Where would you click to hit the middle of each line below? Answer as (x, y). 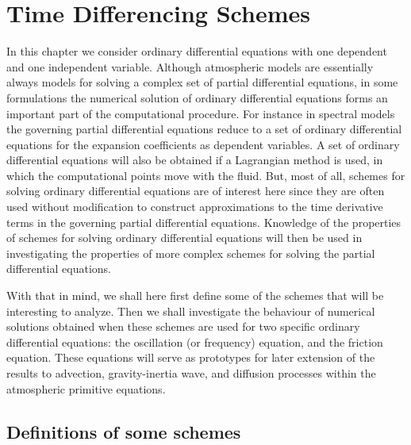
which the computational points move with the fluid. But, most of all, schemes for (206, 175)
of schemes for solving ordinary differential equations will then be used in (184, 238)
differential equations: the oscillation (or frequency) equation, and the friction (195, 341)
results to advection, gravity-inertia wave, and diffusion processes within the (191, 373)
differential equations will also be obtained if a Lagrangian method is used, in (195, 160)
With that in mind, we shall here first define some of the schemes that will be (195, 295)
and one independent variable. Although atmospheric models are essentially (190, 66)
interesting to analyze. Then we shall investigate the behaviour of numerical (191, 311)
